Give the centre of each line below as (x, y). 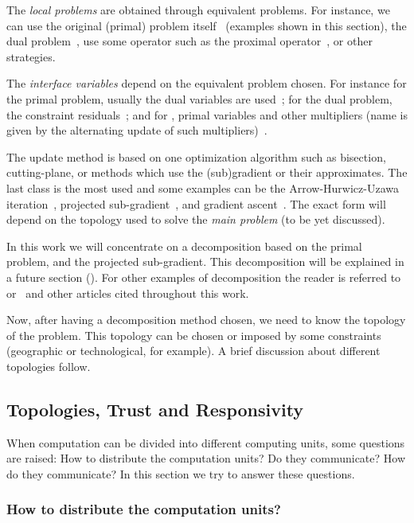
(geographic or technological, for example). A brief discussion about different (193, 351)
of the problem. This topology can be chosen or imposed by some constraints (194, 335)
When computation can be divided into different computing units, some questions (206, 442)
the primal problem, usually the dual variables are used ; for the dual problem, (199, 98)
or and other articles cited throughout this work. (128, 293)
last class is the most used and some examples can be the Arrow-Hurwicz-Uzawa (203, 187)
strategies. (31, 56)
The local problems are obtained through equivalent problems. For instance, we (198, 10)
